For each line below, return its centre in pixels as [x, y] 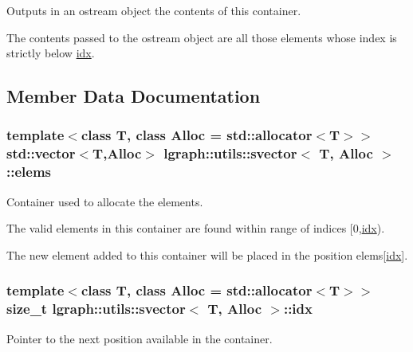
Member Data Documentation [134, 96]
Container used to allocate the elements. [105, 201]
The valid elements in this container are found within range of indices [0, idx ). [196, 228]
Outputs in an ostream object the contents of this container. [154, 10]
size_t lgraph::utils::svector [96, 309]
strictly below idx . [51, 53]
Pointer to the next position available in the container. [140, 338]
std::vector [41, 153]
